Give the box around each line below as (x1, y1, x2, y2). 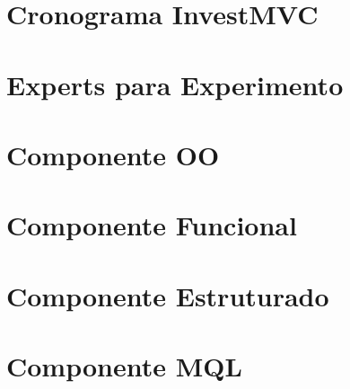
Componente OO (6, 136, 220, 172)
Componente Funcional (6, 207, 297, 243)
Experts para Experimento (6, 66, 344, 102)
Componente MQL (6, 348, 242, 385)
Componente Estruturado (6, 277, 329, 314)
